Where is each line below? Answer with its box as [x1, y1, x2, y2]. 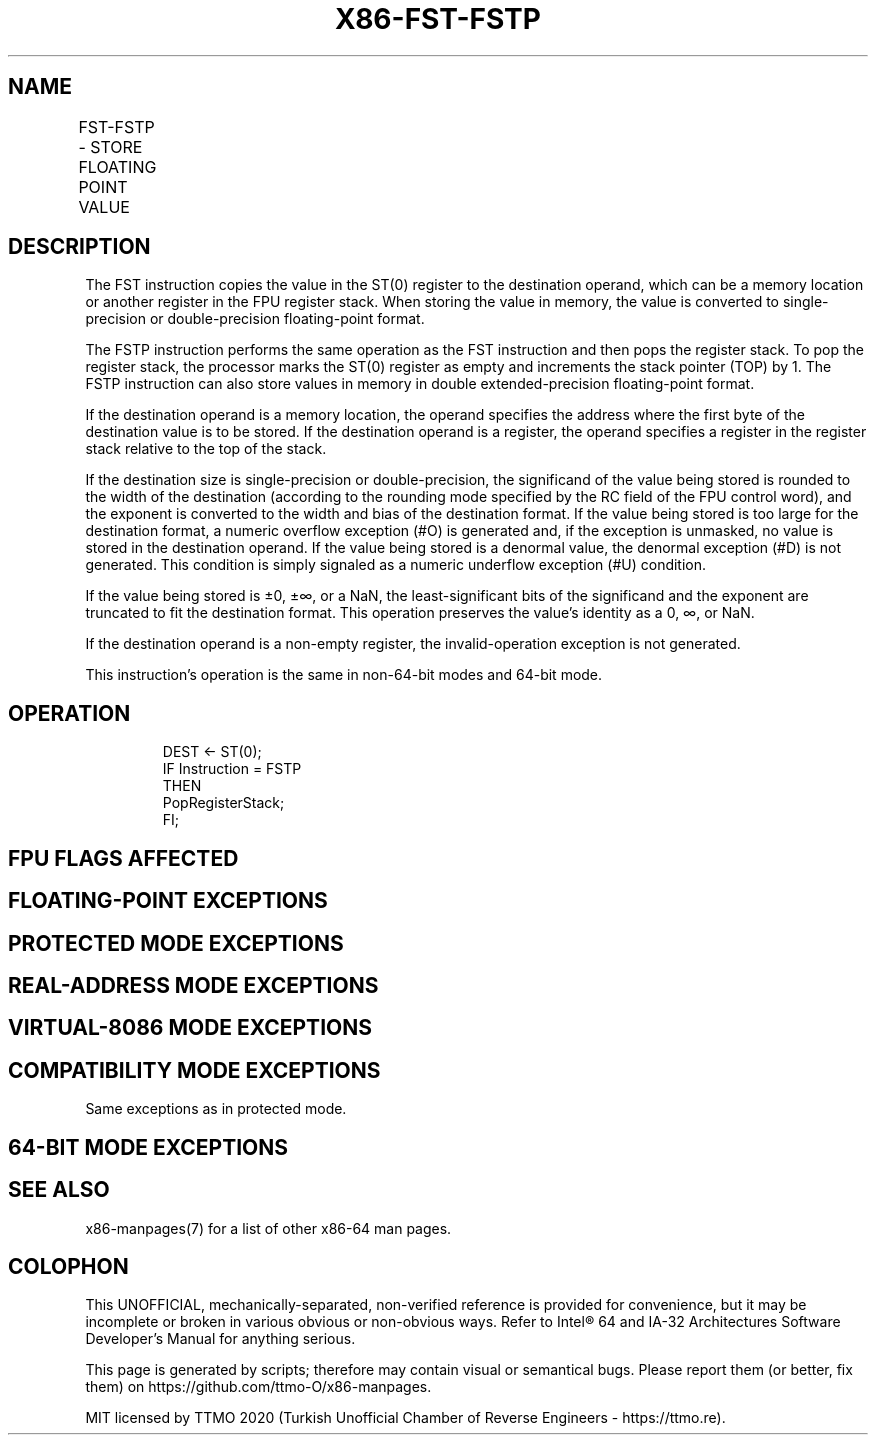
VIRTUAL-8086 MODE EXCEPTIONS [8, 1015, 372, 1041]
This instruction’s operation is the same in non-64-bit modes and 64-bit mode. [85, 666, 603, 684]
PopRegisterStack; [162, 794, 285, 812]
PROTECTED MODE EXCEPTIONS [8, 930, 344, 956]
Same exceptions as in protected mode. [85, 1100, 347, 1118]
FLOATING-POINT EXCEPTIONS [8, 888, 328, 914]
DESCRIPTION [8, 234, 151, 260]
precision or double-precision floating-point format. [85, 310, 425, 328]
